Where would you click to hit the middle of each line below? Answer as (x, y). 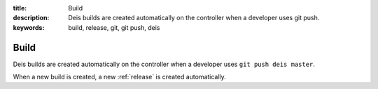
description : (31, 18)
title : (20, 8)
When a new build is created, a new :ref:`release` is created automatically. (120, 77)
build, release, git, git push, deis (114, 27)
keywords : (29, 27)
